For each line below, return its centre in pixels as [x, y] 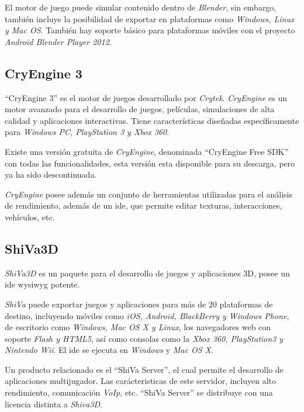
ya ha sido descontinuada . [51, 174]
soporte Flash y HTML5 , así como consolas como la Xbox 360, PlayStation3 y [144, 338]
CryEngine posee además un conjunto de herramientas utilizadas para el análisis [148, 194]
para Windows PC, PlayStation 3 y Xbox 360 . [87, 132]
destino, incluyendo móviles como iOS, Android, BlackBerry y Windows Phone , [147, 315]
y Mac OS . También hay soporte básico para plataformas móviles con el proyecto [150, 30]
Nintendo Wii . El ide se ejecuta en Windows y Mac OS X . [109, 350]
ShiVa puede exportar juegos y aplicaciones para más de [106, 304]
